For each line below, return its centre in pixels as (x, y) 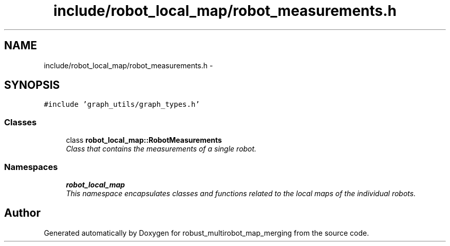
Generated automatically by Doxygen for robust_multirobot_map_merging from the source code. (207, 233)
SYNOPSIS (32, 85)
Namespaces (31, 167)
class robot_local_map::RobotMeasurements (144, 140)
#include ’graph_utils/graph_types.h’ (122, 105)
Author (22, 213)
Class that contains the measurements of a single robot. (161, 149)
